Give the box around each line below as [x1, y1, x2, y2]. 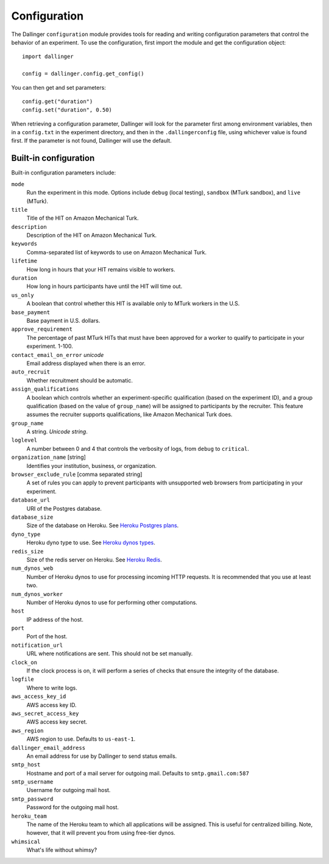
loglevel [11, 437, 38, 444]
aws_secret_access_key [11, 710, 79, 717]
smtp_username [11, 779, 54, 785]
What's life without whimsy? [26, 846, 97, 854]
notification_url [11, 641, 63, 649]
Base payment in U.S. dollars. [26, 317, 101, 324]
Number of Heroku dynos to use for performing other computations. [26, 599, 197, 606]
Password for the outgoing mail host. [26, 804, 119, 811]
